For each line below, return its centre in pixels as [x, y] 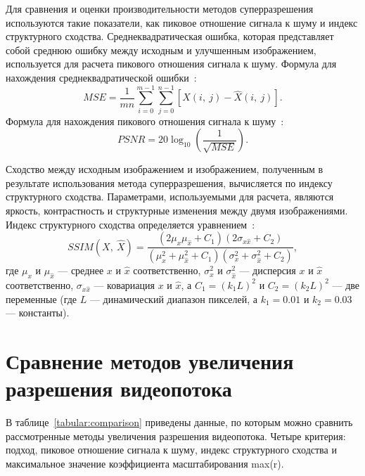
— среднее [81, 270]
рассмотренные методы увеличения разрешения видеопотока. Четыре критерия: [176, 436]
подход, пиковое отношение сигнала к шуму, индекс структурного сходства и [171, 450]
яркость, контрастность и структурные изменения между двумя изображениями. [177, 211]
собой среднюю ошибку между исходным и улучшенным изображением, [161, 50]
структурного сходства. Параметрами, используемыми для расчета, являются [170, 197]
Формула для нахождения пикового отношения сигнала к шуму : [145, 121]
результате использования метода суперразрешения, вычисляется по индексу [169, 182]
